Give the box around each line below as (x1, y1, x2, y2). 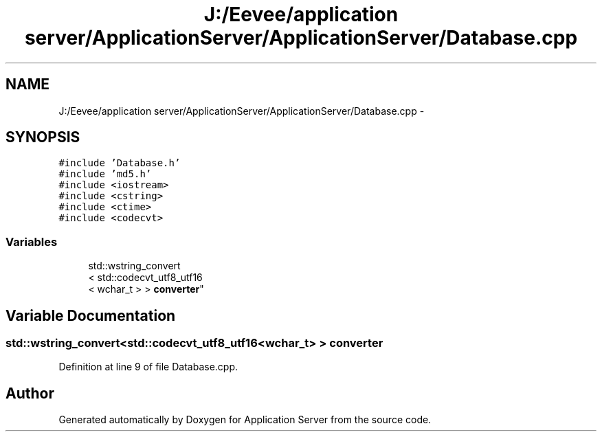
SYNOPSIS (5, 128, 80, 146)
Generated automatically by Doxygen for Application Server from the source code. (58, 414, 432, 426)
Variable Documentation (5, 306, 176, 324)
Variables (5, 234, 58, 249)
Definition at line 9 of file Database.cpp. (58, 361, 238, 373)
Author (5, 384, 54, 402)
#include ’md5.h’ (58, 168, 152, 180)
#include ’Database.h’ (58, 157, 181, 169)
